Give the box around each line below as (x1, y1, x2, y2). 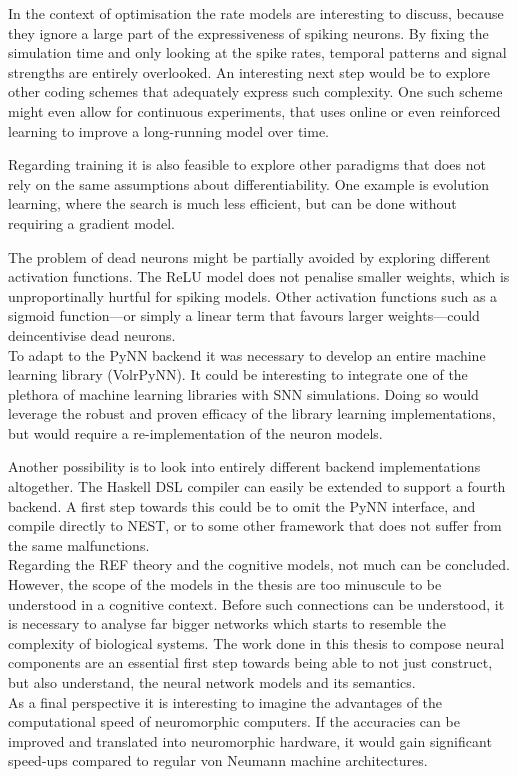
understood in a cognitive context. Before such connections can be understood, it (8, 593, 505, 614)
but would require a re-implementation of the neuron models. (8, 422, 383, 443)
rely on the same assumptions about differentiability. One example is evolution (8, 173, 490, 194)
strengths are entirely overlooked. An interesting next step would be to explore (8, 61, 490, 82)
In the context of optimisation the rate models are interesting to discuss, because (8, 3, 504, 23)
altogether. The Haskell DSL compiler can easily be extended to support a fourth (8, 476, 506, 497)
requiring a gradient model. (8, 212, 175, 233)
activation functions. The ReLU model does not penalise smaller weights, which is (8, 266, 510, 287)
